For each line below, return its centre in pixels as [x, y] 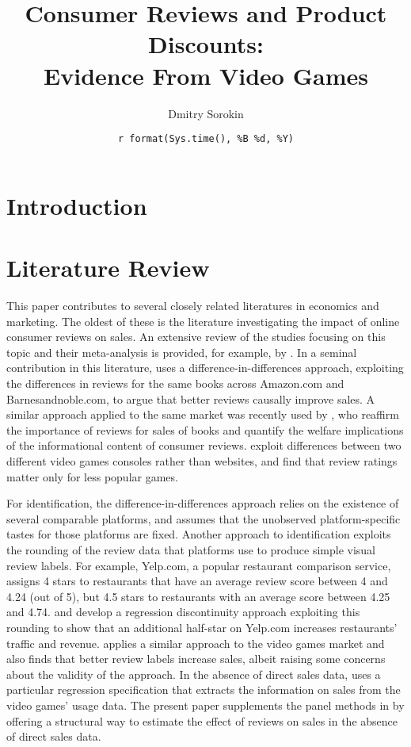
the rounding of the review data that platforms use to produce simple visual [191, 549]
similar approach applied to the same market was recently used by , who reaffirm [203, 414]
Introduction [77, 205]
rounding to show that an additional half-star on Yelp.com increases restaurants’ [202, 627]
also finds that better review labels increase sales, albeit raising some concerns [196, 659]
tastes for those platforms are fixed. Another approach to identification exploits [199, 534]
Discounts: [206, 44]
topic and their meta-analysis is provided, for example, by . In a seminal [182, 352]
